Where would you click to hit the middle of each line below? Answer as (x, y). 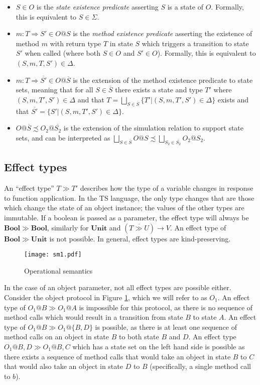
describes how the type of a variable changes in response (167, 188)
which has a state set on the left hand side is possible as (159, 346)
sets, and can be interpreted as (63, 137)
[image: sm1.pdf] (53, 255)
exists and (233, 99)
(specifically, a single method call (200, 366)
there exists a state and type (159, 90)
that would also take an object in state (63, 366)
